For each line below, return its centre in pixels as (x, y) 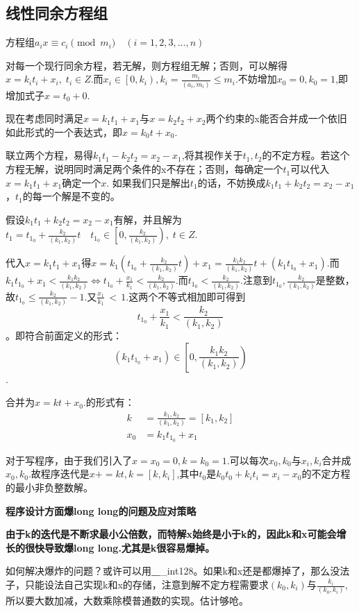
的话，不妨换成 (232, 182)
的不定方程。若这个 (306, 155)
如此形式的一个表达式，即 (64, 131)
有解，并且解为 (148, 219)
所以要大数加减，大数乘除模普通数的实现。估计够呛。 (127, 601)
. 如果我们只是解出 (148, 182)
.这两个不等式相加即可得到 (186, 296)
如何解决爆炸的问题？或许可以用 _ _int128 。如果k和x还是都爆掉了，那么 (168, 571)
